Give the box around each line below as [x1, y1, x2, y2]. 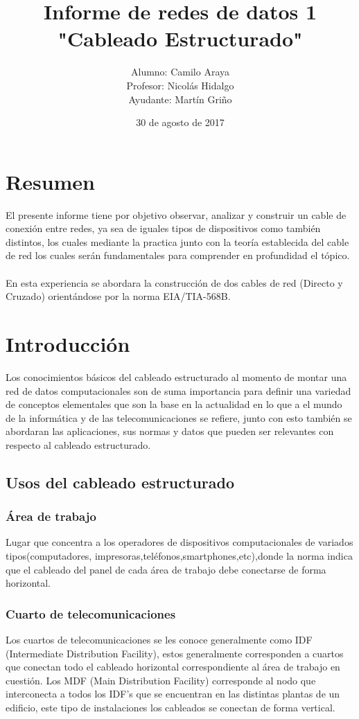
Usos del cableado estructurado [6, 471, 235, 492]
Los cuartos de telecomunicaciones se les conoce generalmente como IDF [6, 632, 313, 647]
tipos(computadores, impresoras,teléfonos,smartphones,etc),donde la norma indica [6, 549, 353, 563]
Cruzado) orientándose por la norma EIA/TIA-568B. [6, 289, 231, 303]
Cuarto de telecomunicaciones [6, 605, 176, 622]
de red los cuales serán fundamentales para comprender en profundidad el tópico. [6, 248, 350, 263]
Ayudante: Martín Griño [128, 91, 232, 106]
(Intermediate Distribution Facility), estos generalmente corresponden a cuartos [6, 646, 344, 660]
